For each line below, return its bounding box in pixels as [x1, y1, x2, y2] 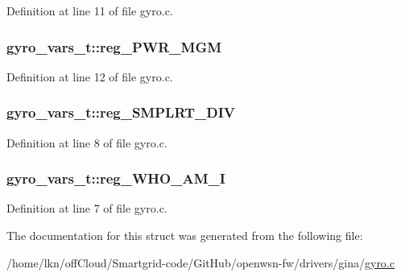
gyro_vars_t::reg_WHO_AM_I [6, 168, 225, 188]
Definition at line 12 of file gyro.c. [6, 68, 173, 85]
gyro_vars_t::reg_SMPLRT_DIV [6, 102, 236, 122]
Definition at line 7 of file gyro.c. [6, 200, 167, 217]
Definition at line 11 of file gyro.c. [6, 2, 173, 19]
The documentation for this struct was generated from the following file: [6, 227, 363, 244]
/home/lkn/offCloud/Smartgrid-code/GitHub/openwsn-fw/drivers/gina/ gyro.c [6, 254, 395, 271]
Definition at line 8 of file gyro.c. [6, 134, 167, 151]
